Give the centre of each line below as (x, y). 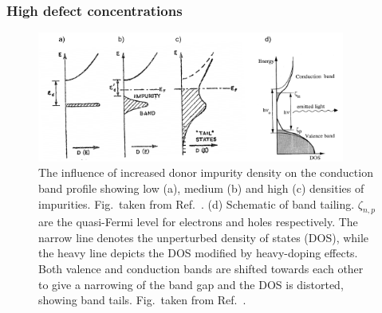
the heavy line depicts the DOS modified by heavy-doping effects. (198, 253)
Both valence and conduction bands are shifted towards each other (201, 269)
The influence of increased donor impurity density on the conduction (206, 172)
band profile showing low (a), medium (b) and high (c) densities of (201, 188)
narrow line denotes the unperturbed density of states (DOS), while (204, 237)
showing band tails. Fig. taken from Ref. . (142, 300)
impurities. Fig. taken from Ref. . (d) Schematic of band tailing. (197, 203)
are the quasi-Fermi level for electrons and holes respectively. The (198, 222)
